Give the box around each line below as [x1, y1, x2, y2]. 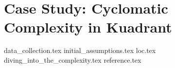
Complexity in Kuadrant [4, 17, 172, 37]
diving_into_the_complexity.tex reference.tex [4, 54, 141, 65]
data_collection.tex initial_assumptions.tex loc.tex [4, 45, 156, 55]
